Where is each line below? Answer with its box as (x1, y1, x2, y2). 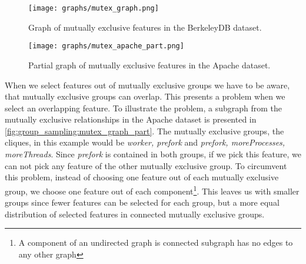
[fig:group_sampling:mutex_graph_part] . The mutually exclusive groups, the (5, 124, 284, 137)
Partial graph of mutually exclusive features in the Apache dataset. (28, 58, 271, 71)
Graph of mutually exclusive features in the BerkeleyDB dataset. (28, 21, 262, 33)
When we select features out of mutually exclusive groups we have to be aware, (5, 78, 290, 91)
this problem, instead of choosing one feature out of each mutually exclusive (5, 171, 279, 183)
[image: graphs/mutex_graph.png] (28, 4, 159, 12)
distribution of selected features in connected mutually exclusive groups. (5, 207, 265, 220)
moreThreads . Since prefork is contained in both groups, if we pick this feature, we (5, 148, 301, 160)
